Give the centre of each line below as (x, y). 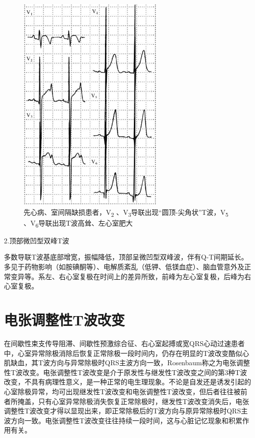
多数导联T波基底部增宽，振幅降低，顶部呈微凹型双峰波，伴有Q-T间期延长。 (126, 257)
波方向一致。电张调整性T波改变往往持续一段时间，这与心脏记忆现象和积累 (123, 420)
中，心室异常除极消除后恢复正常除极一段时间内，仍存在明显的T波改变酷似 (123, 353)
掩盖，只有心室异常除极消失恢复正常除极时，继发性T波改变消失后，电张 (133, 401)
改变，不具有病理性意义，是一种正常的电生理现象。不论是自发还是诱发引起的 (127, 382)
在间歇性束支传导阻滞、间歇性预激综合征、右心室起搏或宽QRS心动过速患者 (124, 343)
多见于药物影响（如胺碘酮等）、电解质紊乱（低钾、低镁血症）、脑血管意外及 (124, 267)
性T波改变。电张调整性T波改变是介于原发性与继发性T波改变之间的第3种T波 (126, 372)
